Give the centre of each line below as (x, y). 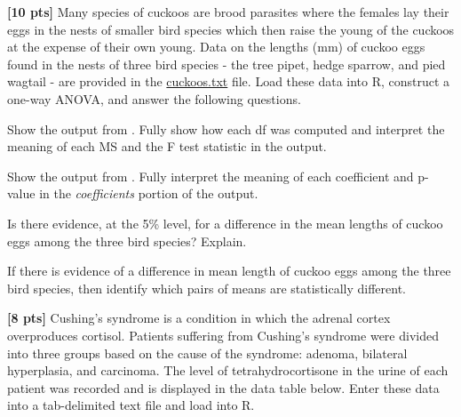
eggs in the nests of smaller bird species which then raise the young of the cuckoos (231, 29)
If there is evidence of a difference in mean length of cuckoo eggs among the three (229, 271)
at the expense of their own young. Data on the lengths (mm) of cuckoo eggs (216, 47)
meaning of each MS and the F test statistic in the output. (167, 146)
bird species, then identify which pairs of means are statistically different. (207, 288)
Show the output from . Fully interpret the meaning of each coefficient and (211, 176)
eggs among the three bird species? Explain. (127, 241)
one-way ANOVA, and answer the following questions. (154, 98)
